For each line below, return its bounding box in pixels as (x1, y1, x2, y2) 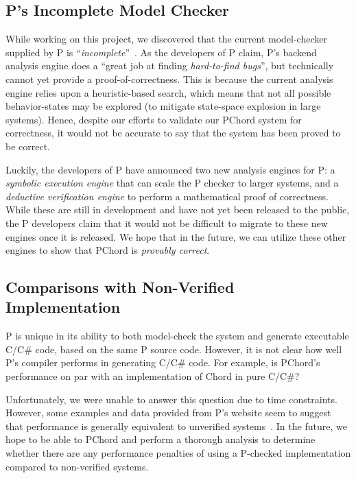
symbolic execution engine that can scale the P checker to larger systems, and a (5, 176, 339, 190)
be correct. (5, 139, 51, 153)
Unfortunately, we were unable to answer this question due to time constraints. (5, 392, 337, 406)
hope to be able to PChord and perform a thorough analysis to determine (5, 432, 316, 446)
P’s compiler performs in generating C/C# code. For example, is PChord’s (5, 355, 320, 370)
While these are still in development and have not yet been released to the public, (5, 202, 350, 217)
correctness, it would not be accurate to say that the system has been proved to (5, 126, 341, 140)
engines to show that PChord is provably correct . (5, 243, 210, 257)
